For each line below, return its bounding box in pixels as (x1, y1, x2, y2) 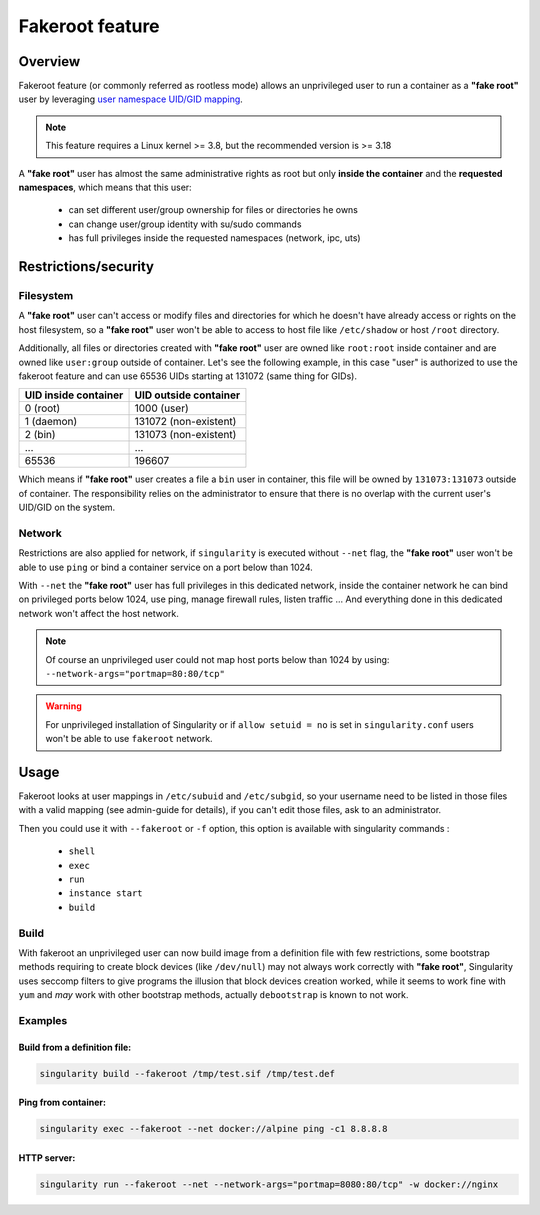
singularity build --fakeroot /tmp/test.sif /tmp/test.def (39, 1068, 335, 1079)
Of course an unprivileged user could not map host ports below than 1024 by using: (45, 653, 390, 665)
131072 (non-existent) (134, 415, 237, 429)
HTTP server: (18, 1151, 76, 1164)
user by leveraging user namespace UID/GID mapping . (18, 93, 244, 105)
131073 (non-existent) (134, 428, 237, 442)
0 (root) (24, 401, 61, 415)
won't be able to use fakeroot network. (45, 733, 214, 745)
